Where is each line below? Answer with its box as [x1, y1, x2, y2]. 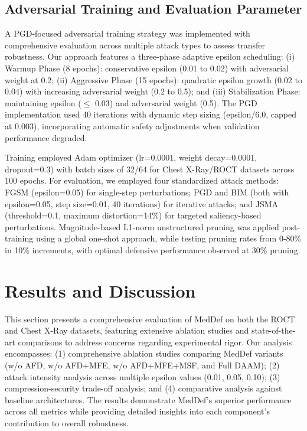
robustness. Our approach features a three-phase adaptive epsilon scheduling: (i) [5, 50, 295, 63]
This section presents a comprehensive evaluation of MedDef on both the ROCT [5, 312, 295, 325]
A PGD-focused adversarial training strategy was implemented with [5, 27, 250, 40]
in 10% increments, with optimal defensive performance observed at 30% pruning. [5, 243, 301, 256]
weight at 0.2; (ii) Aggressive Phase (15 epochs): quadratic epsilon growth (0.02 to [5, 73, 302, 86]
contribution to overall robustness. [5, 416, 129, 429]
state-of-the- [251, 324, 296, 337]
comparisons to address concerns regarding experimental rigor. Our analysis [18, 335, 292, 348]
